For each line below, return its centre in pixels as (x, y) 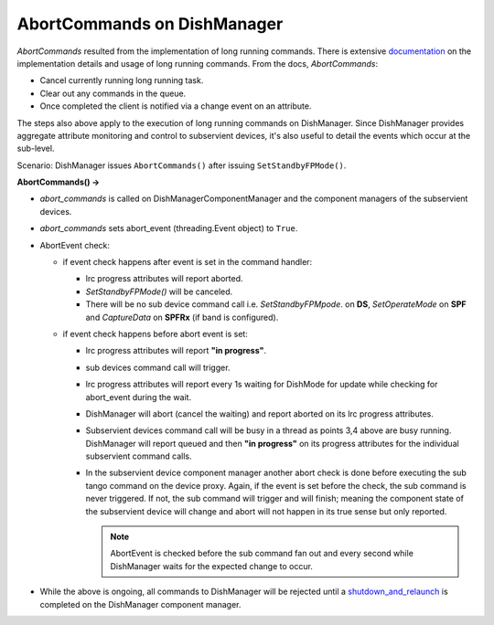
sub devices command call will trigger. (158, 367)
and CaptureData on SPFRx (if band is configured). (182, 317)
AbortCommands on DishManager (150, 24)
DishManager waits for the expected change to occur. (211, 566)
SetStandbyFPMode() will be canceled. (159, 291)
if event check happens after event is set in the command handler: (188, 262)
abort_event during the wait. (139, 397)
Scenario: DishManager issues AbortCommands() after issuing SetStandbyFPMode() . (182, 165)
